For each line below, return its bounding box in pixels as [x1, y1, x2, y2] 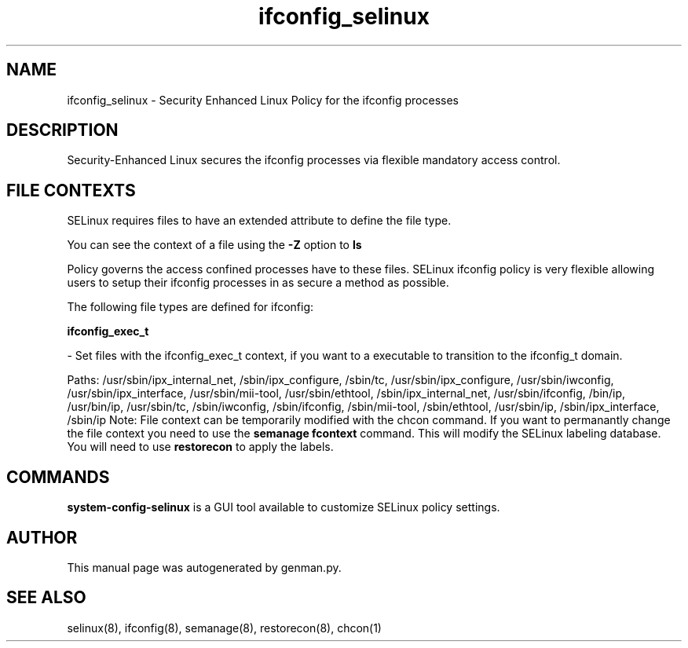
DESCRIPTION [6, 120, 119, 141]
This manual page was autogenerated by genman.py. [67, 560, 342, 574]
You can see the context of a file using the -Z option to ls [67, 238, 362, 252]
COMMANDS [6, 467, 110, 487]
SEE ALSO [6, 588, 86, 608]
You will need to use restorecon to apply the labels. [67, 440, 334, 454]
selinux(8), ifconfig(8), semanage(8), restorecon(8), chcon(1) [67, 621, 382, 635]
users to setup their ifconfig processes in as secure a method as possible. [67, 276, 449, 290]
